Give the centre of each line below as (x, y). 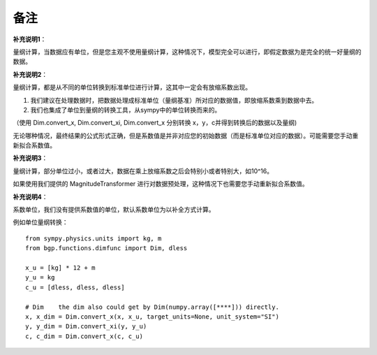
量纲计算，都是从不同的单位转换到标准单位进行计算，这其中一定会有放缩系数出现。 (132, 87)
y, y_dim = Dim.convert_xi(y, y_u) (86, 326)
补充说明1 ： (30, 39)
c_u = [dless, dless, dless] (75, 287)
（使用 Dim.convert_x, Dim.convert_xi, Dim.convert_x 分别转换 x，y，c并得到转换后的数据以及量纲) (155, 123)
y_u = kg (40, 277)
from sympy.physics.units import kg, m (94, 238)
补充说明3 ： (30, 158)
